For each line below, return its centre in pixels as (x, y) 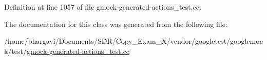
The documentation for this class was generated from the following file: (116, 24)
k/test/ (16, 51)
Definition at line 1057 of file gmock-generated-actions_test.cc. (103, 7)
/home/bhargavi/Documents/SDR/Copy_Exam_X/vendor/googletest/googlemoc (133, 41)
